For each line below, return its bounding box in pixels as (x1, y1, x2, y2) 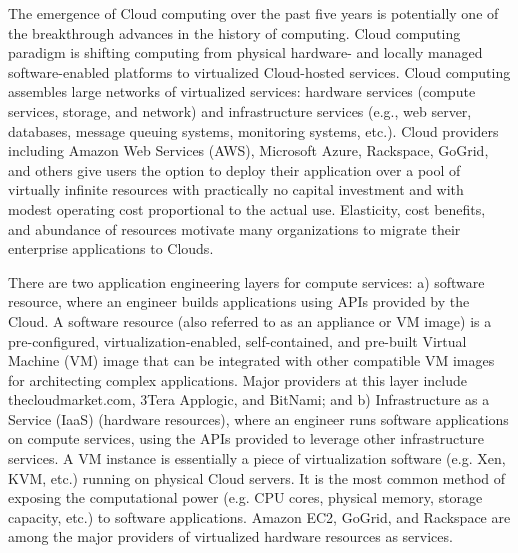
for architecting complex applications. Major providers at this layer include (8, 369, 468, 390)
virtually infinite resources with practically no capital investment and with (8, 179, 464, 200)
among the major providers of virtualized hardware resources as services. (8, 526, 453, 547)
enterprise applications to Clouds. (8, 238, 214, 259)
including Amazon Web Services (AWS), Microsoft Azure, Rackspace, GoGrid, (8, 140, 489, 161)
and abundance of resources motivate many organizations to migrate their (8, 218, 461, 239)
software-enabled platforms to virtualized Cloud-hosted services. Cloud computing (8, 61, 511, 82)
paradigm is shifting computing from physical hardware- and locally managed (8, 42, 483, 63)
